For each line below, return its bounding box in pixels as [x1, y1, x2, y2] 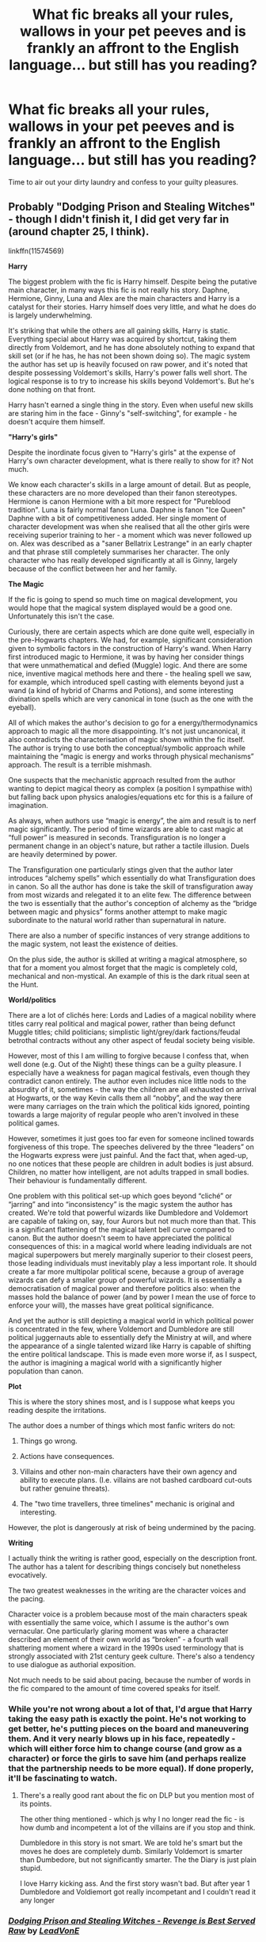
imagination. [8, 800, 49, 809]
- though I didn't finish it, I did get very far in [8, 212, 230, 227]
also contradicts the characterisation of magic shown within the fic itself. [8, 734, 245, 744]
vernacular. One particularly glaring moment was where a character [8, 1626, 229, 1635]
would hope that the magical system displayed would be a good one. [8, 603, 233, 612]
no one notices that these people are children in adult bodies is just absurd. [8, 1159, 254, 1168]
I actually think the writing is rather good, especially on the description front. [8, 1553, 257, 1563]
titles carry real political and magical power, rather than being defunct [8, 1019, 236, 1028]
